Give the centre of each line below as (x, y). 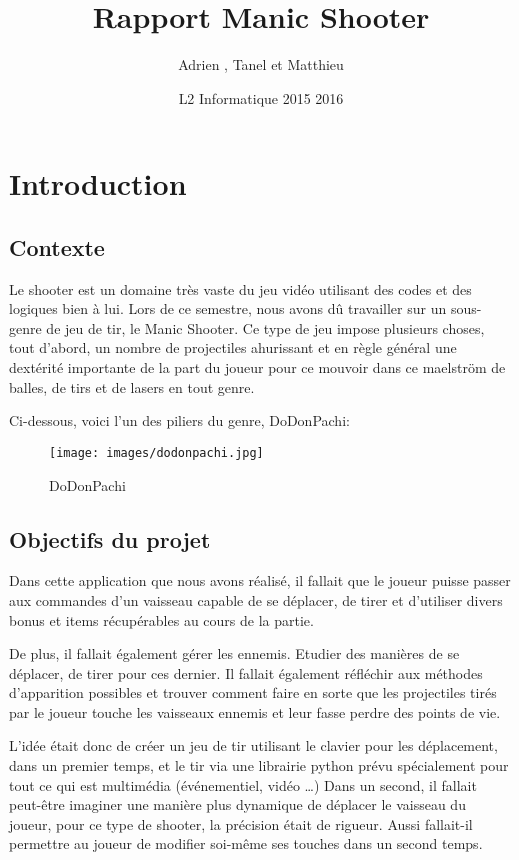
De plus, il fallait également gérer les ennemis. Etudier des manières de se (234, 653)
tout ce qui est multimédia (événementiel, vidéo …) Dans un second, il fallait (243, 784)
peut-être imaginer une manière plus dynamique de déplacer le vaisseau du (237, 804)
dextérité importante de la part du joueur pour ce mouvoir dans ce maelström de (257, 367)
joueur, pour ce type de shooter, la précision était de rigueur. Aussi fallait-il (241, 823)
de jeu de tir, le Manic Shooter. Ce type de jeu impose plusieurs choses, (265, 327)
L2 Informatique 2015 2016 (261, 97)
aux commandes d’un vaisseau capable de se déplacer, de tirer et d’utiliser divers (256, 599)
